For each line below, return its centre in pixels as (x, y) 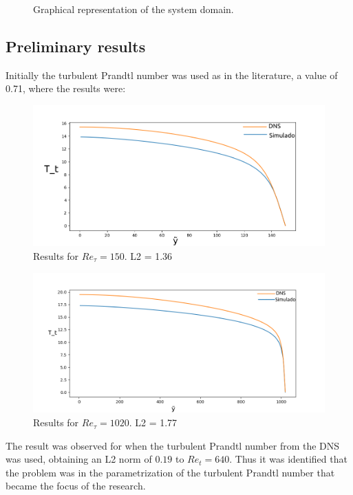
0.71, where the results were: (66, 88)
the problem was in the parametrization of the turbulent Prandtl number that (170, 472)
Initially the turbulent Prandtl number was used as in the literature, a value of (172, 75)
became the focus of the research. (76, 486)
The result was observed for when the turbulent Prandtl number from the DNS (173, 445)
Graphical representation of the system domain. (133, 9)
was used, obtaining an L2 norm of (79, 459)
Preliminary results (76, 46)
